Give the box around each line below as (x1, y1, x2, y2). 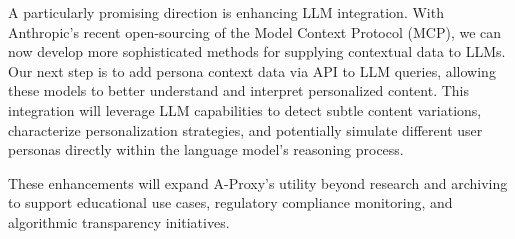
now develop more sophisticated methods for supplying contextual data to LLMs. (8, 41, 506, 62)
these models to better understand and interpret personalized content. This (8, 80, 470, 101)
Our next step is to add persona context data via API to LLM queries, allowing (8, 60, 496, 81)
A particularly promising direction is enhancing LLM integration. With (8, 2, 444, 22)
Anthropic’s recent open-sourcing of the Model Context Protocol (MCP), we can (8, 21, 502, 42)
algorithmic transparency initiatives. (8, 211, 230, 232)
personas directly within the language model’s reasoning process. (8, 139, 404, 160)
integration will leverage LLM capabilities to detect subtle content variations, (8, 99, 482, 120)
